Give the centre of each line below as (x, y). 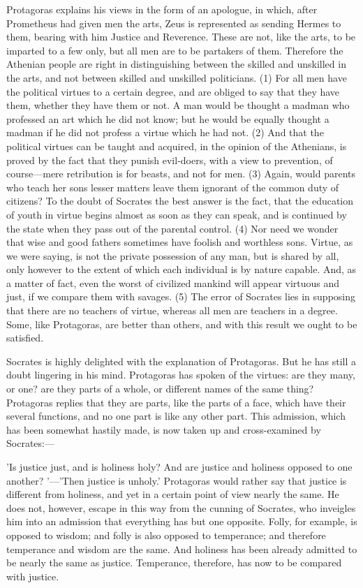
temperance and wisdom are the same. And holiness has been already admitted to (182, 549)
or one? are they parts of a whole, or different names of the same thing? (160, 389)
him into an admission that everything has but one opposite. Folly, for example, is (182, 521)
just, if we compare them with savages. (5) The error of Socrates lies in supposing (181, 296)
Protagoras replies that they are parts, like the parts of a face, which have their (176, 402)
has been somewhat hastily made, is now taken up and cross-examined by (164, 429)
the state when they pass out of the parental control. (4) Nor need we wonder (172, 228)
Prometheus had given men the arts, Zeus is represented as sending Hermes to (174, 23)
